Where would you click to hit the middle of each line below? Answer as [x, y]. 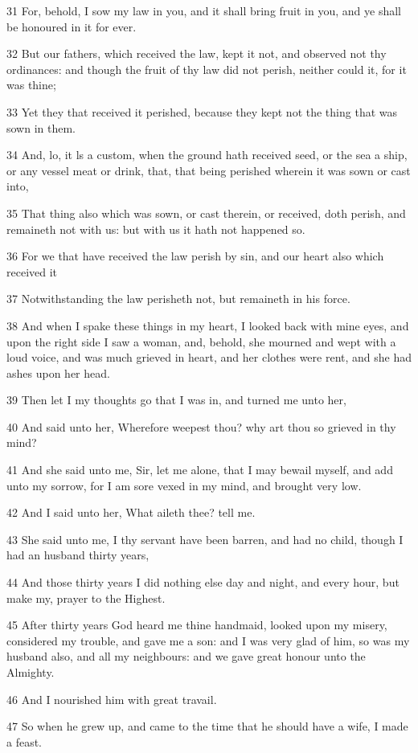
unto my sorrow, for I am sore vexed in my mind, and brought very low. [184, 485]
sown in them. [41, 127]
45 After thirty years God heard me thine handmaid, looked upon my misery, [197, 625]
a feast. [25, 741]
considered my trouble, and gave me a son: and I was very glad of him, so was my [208, 640]
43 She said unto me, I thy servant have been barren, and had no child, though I [205, 539]
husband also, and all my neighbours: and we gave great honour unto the [186, 656]
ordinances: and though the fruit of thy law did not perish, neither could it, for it [207, 69]
